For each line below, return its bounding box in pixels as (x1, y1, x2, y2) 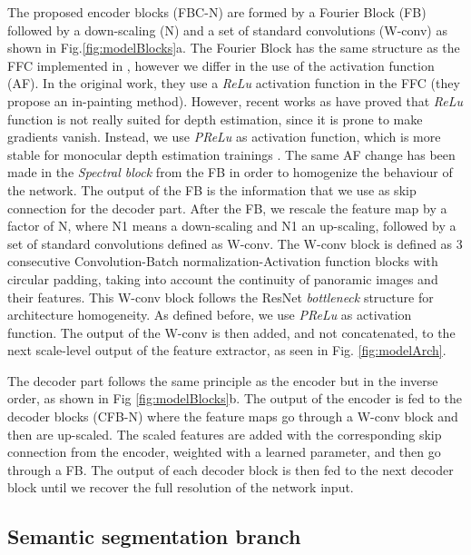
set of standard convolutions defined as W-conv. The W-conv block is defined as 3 (7, 233, 463, 253)
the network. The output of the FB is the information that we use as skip (7, 180, 417, 199)
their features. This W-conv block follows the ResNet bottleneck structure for (7, 287, 434, 306)
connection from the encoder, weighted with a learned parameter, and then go (7, 442, 441, 461)
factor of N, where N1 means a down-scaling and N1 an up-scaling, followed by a (7, 216, 456, 235)
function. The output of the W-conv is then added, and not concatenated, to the (7, 322, 456, 342)
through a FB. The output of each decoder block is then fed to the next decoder (7, 460, 454, 479)
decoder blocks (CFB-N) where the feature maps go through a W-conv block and (7, 407, 458, 426)
